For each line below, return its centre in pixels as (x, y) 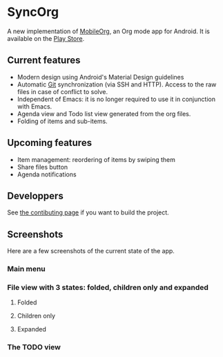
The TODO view (34, 347)
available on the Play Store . (46, 38)
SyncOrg (33, 12)
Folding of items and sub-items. (62, 121)
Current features (44, 61)
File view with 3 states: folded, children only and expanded (108, 288)
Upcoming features (49, 143)
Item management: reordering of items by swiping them (96, 159)
